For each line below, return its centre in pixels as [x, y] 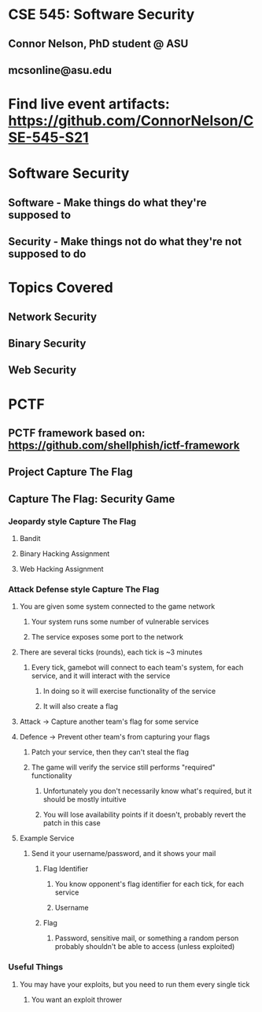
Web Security [42, 371]
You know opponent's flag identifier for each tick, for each [149, 884]
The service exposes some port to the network [107, 637]
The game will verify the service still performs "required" [124, 767]
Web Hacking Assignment [61, 569]
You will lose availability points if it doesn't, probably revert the [144, 815]
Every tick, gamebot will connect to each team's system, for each [137, 668]
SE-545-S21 [48, 137]
